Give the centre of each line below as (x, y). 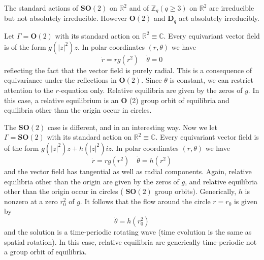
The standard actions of (41, 8)
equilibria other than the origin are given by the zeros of (92, 181)
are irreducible (232, 8)
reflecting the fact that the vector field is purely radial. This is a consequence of (128, 70)
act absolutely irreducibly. (219, 18)
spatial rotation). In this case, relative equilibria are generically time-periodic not (130, 241)
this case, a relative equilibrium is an (61, 100)
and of (139, 8)
